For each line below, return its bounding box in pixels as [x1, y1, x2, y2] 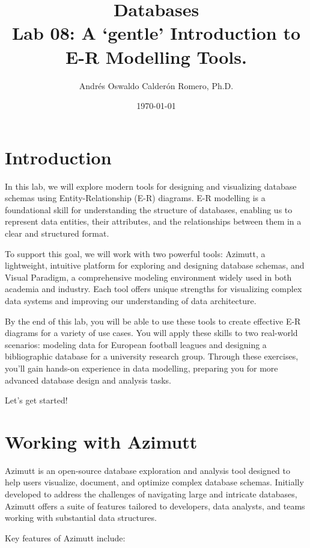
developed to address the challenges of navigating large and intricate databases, [5, 488, 297, 500]
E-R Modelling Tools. [65, 44, 247, 69]
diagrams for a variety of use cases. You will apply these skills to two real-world [5, 326, 298, 339]
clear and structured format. [5, 227, 109, 239]
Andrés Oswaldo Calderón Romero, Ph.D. [79, 79, 234, 92]
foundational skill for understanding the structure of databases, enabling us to [5, 203, 293, 216]
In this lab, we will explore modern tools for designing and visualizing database [5, 179, 297, 192]
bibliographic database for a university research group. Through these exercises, [5, 350, 299, 363]
